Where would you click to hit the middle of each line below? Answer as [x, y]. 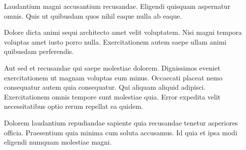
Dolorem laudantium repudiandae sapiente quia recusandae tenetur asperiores [121, 122]
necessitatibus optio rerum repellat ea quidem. [74, 106]
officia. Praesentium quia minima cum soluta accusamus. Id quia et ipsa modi [121, 132]
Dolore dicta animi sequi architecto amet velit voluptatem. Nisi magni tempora [123, 32]
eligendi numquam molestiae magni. [58, 142]
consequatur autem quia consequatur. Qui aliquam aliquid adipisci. [105, 87]
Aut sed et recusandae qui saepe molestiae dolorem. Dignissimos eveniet [112, 67]
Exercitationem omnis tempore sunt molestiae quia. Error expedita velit [112, 96]
